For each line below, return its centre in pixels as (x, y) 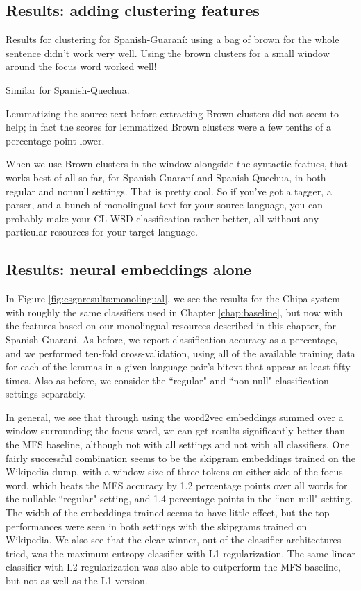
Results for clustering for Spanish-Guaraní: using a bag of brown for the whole (173, 39)
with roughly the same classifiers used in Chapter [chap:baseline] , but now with (174, 312)
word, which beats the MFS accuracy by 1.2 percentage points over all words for (177, 485)
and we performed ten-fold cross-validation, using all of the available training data (180, 353)
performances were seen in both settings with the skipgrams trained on (157, 526)
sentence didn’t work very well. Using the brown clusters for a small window (168, 52)
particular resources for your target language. (102, 232)
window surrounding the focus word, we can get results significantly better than (176, 431)
